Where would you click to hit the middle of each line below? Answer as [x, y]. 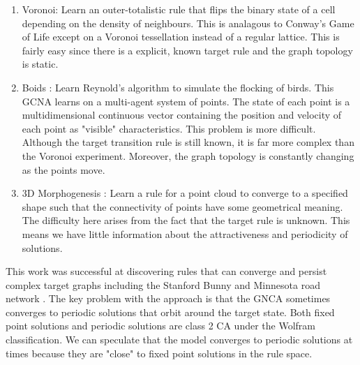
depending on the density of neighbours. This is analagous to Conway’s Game [188, 23]
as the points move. [63, 169]
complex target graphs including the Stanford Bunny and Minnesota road [163, 284]
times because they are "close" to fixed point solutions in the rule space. [159, 353]
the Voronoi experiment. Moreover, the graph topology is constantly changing [188, 155]
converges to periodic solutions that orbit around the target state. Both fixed [170, 312]
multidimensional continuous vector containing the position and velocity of [182, 115]
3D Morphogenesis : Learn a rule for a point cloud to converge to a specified [185, 193]
